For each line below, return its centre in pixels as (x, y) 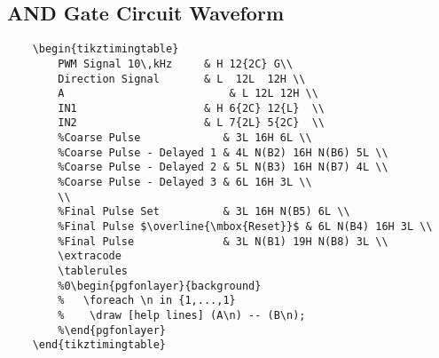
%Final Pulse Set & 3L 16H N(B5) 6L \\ (204, 212)
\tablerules (93, 271)
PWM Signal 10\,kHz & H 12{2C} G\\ (176, 64)
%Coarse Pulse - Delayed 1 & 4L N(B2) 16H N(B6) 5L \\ (223, 152)
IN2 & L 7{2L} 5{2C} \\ (191, 123)
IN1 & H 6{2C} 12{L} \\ (191, 108)
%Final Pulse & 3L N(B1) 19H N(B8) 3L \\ (223, 241)
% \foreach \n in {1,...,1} (147, 301)
